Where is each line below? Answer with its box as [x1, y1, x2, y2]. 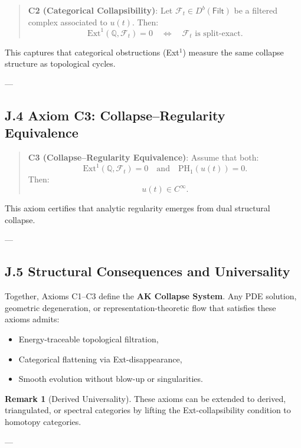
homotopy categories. [5, 415, 81, 427]
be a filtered [234, 4, 278, 16]
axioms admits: [5, 313, 60, 325]
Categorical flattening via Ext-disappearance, [18, 352, 182, 365]
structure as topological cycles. [5, 57, 116, 70]
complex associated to [28, 15, 107, 28]
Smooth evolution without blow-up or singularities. [18, 372, 203, 385]
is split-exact [195, 29, 241, 38]
